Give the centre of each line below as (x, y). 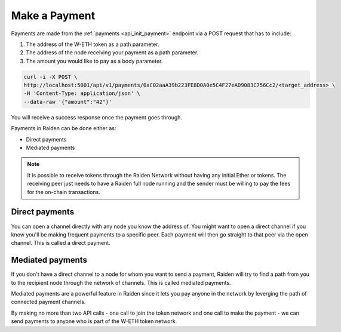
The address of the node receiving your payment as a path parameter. (112, 53)
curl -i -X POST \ (50, 77)
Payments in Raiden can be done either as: (64, 128)
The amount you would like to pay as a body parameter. (94, 61)
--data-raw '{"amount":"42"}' (68, 102)
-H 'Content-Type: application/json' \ (82, 93)
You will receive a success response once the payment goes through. (96, 117)
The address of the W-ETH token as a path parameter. (93, 44)
